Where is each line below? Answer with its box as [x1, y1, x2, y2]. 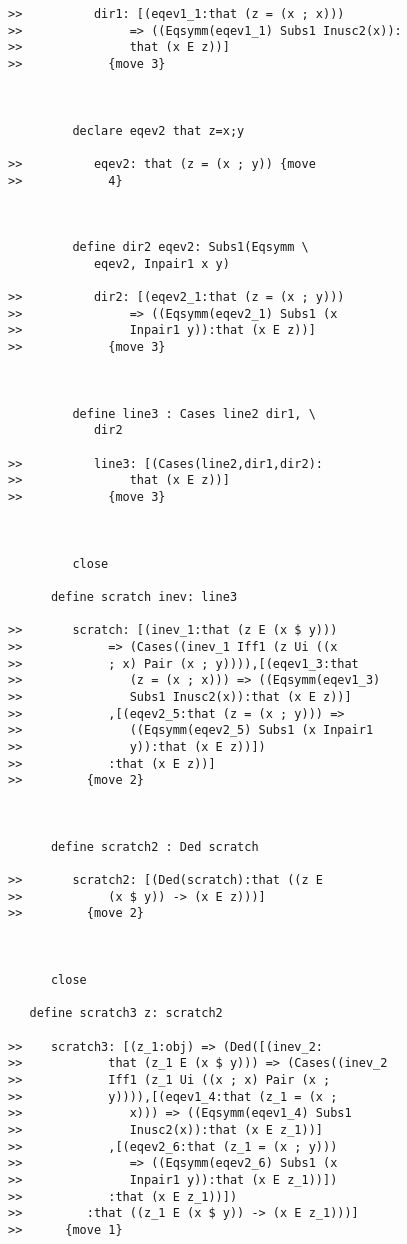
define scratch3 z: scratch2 [29, 1006, 223, 1021]
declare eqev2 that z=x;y [72, 123, 245, 138]
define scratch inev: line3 [50, 589, 238, 604]
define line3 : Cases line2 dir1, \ [72, 406, 316, 421]
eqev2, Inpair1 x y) [93, 256, 230, 271]
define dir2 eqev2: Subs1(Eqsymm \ [72, 240, 309, 255]
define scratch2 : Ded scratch [50, 839, 259, 854]
